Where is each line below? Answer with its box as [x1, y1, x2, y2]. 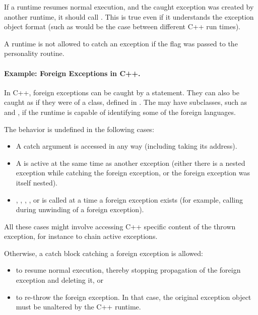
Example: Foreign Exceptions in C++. [4, 68, 141, 78]
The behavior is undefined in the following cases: [4, 123, 154, 134]
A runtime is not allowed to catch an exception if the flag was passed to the [4, 38, 238, 48]
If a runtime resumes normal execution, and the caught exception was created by [4, 2, 254, 12]
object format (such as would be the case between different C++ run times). [4, 21, 240, 32]
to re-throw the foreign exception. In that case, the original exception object [16, 291, 251, 302]
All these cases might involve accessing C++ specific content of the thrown [4, 221, 236, 231]
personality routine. [4, 48, 64, 58]
